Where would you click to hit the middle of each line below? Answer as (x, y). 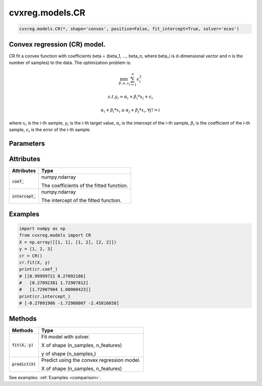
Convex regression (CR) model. (57, 44)
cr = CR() (31, 256)
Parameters (27, 144)
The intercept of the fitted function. (82, 200)
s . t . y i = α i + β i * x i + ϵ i (130, 97)
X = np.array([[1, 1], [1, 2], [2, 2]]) (68, 242)
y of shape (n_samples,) (69, 354)
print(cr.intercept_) (45, 296)
